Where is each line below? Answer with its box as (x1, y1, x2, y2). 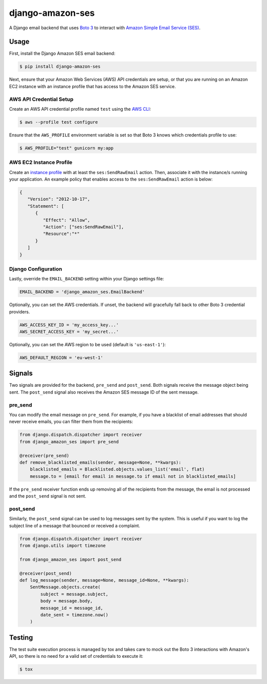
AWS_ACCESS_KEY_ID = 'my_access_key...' (19, 322, 119, 327)
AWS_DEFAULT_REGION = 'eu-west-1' (19, 355, 103, 361)
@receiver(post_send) (19, 570, 72, 576)
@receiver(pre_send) (19, 453, 69, 458)
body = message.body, (40, 598, 93, 604)
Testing (9, 633, 33, 641)
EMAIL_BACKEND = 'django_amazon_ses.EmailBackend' (19, 289, 145, 295)
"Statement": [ (27, 203, 64, 209)
